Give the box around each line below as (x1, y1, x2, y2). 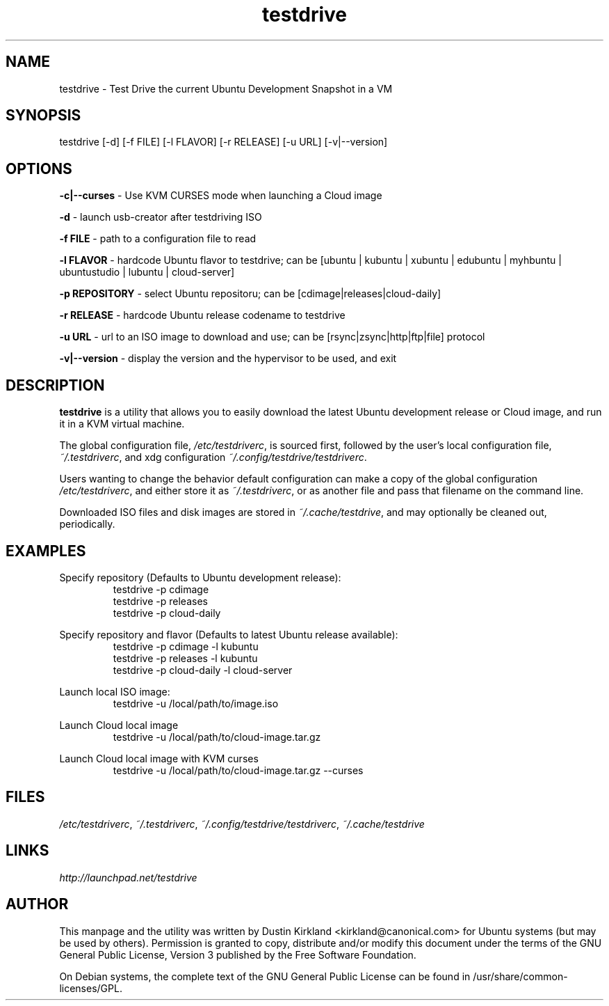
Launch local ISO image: (59, 685, 170, 698)
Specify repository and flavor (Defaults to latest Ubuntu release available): (59, 628, 398, 640)
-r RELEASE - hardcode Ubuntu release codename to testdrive (59, 309, 346, 322)
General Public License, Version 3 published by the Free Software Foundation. (59, 948, 416, 961)
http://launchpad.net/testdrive (59, 871, 197, 883)
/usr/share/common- (473, 970, 568, 982)
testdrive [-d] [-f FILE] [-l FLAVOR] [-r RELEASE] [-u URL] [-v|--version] (59, 136, 388, 148)
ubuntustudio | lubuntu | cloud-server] (59, 266, 235, 278)
